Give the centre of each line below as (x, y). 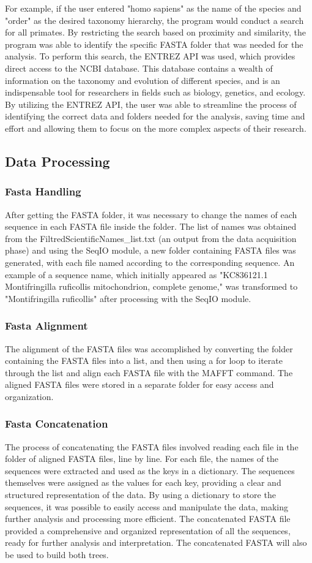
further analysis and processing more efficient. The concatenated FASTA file (148, 519)
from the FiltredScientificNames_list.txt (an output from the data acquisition (151, 238)
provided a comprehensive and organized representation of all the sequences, (148, 530)
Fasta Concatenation (57, 424)
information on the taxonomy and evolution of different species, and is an (143, 80)
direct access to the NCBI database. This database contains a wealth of (139, 68)
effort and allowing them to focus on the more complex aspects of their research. (156, 128)
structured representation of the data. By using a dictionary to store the (140, 495)
